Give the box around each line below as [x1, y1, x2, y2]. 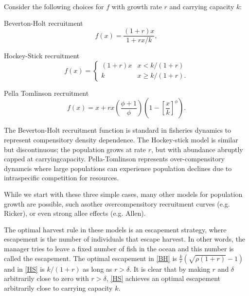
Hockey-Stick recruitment [4, 51, 80, 61]
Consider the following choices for [4, 1, 104, 11]
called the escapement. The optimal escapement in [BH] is [4, 253, 177, 263]
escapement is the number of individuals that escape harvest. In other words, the [4, 234, 246, 244]
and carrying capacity [169, 1, 234, 11]
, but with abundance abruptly [151, 144, 243, 154]
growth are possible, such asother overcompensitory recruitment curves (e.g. [4, 198, 230, 209]
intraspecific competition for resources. [4, 173, 119, 183]
